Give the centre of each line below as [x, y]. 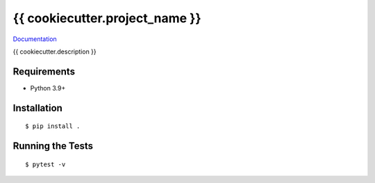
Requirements [44, 71]
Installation [37, 108]
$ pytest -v [45, 164]
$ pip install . [53, 126]
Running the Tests [53, 146]
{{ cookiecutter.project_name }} [107, 18]
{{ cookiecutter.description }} [55, 51]
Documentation [35, 39]
